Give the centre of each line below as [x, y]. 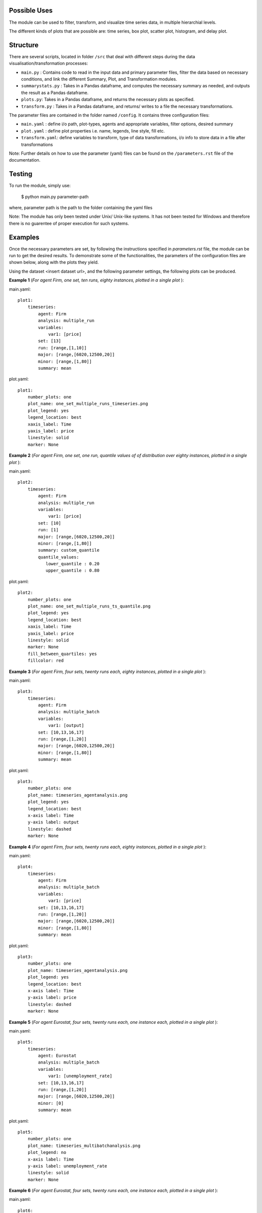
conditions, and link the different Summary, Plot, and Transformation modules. [99, 79]
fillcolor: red [46, 661]
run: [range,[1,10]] [62, 348]
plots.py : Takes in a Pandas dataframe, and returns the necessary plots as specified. [108, 99]
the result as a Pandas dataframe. [55, 93]
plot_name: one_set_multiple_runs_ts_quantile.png [89, 606]
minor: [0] [51, 1103]
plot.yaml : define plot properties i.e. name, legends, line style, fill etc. [93, 131]
